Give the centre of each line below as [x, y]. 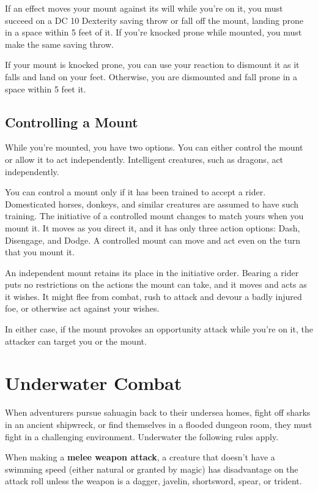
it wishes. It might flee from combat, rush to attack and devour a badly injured [153, 296]
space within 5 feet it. [46, 88]
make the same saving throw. [59, 44]
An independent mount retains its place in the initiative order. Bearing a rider [152, 272]
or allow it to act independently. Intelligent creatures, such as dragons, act [144, 159]
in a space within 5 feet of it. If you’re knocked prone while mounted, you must [153, 32]
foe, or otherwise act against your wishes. [82, 308]
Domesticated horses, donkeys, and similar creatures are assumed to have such [152, 204]
